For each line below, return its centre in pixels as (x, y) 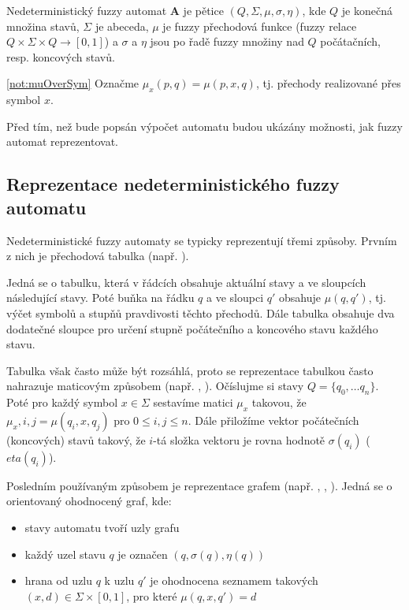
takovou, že (279, 402)
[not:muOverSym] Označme (73, 83)
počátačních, (350, 41)
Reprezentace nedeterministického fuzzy (173, 184)
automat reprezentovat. (63, 141)
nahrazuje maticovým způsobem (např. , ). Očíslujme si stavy (155, 386)
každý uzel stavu (65, 554)
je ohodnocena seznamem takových (234, 580)
